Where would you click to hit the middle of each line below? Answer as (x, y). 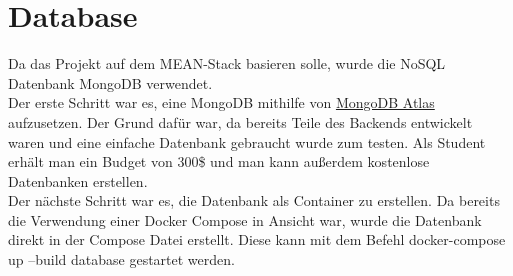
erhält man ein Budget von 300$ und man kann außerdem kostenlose (219, 161)
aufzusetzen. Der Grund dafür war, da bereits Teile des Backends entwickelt (240, 121)
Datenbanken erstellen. (78, 180)
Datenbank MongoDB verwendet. (110, 82)
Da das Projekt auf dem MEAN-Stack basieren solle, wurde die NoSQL (227, 63)
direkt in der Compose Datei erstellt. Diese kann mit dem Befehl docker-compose (257, 239)
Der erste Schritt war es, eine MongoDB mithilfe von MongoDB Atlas (221, 102)
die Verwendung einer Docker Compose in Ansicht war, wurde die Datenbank (245, 219)
